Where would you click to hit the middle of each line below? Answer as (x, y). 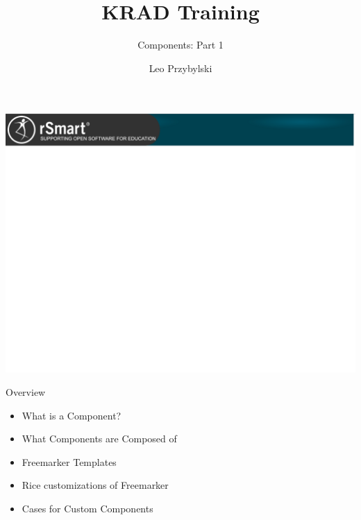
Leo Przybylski (180, 68)
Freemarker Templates (69, 461)
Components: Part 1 (180, 45)
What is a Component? (72, 415)
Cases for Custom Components (87, 508)
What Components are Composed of (99, 439)
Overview (26, 391)
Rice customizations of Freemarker (95, 485)
